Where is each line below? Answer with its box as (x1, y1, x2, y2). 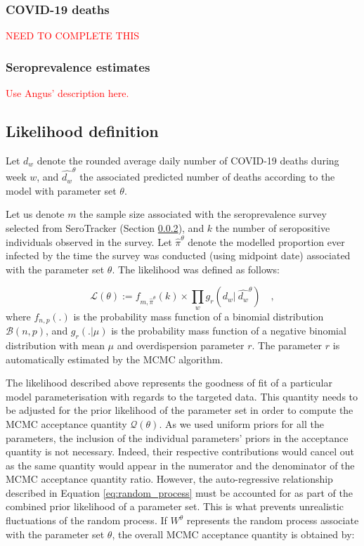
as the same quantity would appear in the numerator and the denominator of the (6, 457, 355, 472)
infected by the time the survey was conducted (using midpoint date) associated (6, 248, 351, 263)
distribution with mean (6, 337, 105, 352)
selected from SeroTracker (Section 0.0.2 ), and (6, 220, 204, 235)
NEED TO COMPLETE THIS (6, 28, 139, 43)
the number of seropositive (215, 220, 330, 235)
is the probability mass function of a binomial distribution (73, 308, 324, 323)
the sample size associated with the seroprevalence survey (79, 207, 327, 221)
